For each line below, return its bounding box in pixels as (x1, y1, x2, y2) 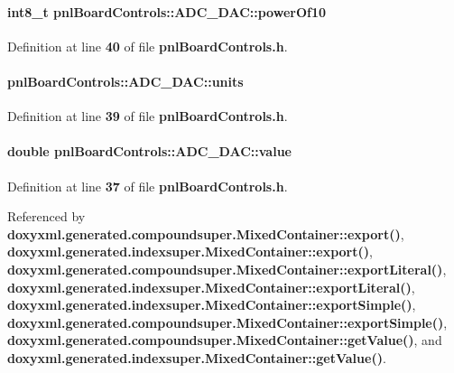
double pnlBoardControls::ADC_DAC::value (7, 142, 292, 161)
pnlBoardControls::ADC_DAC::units (7, 71, 244, 90)
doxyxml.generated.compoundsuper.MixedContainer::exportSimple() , (7, 312, 448, 331)
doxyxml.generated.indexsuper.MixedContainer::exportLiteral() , (7, 277, 415, 296)
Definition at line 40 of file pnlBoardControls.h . (7, 36, 288, 55)
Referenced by (7, 207, 86, 226)
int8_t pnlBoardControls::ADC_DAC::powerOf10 (7, 2, 327, 21)
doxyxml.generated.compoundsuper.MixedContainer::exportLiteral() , (7, 259, 447, 278)
